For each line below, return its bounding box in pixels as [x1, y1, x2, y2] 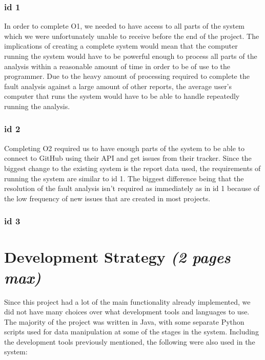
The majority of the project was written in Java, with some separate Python [4, 316, 244, 327]
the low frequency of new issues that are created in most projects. [4, 193, 211, 203]
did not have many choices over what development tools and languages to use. [4, 306, 250, 317]
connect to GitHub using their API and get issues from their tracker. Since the [4, 153, 252, 163]
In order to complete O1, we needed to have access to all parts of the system [4, 20, 245, 31]
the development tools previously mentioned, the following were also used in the [4, 336, 255, 347]
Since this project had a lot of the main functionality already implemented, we [4, 296, 251, 307]
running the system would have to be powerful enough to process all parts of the [4, 51, 257, 61]
